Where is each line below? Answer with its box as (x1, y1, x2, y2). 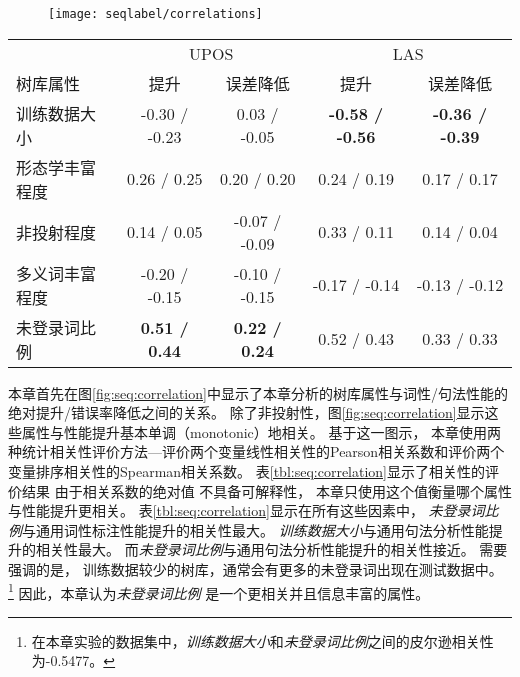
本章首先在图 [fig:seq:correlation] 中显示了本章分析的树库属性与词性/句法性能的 (8, 382, 508, 403)
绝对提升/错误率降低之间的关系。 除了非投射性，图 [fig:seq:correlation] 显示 (8, 402, 485, 423)
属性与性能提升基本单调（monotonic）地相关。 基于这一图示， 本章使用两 (21, 421, 502, 442)
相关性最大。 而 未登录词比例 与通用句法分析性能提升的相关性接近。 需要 (35, 539, 508, 560)
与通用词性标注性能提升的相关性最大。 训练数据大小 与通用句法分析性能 (22, 519, 489, 540)
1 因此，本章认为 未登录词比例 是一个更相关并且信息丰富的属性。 (8, 579, 430, 603)
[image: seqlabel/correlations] (48, 7, 263, 21)
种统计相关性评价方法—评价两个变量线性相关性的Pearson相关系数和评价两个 (8, 441, 505, 462)
